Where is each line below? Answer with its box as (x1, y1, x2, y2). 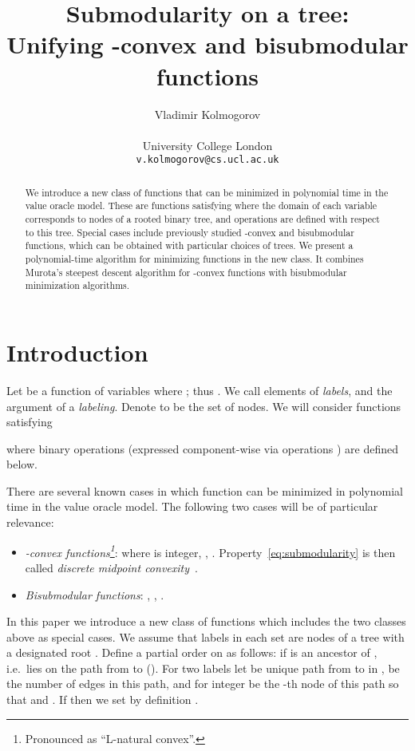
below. (6, 456, 38, 472)
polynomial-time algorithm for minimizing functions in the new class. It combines (25, 252, 364, 266)
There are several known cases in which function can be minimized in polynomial (6, 482, 403, 499)
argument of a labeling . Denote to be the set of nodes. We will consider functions (6, 397, 401, 414)
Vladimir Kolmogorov (154, 105, 261, 122)
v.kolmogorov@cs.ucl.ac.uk (136, 154, 279, 166)
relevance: (6, 514, 54, 531)
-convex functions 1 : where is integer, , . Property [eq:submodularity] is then (25, 541, 396, 560)
